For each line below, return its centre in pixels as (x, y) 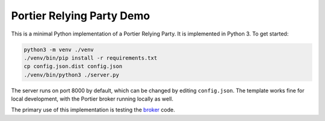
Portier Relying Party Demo (81, 16)
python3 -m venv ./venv (59, 49)
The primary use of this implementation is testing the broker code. (93, 110)
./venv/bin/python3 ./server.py (72, 75)
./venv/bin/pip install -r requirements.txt (91, 58)
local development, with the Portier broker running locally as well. (92, 99)
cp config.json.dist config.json (73, 67)
